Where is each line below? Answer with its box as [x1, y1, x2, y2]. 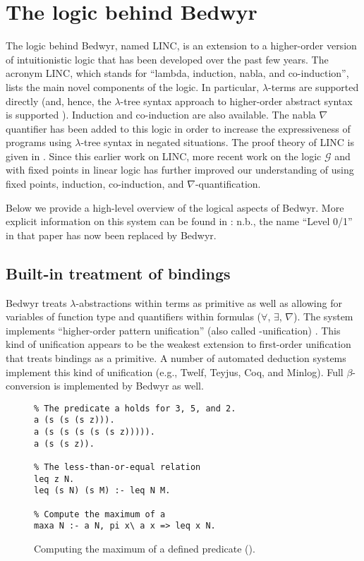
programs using [6, 135, 72, 150]
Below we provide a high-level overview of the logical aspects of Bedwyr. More [6, 200, 344, 215]
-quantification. [195, 176, 261, 191]
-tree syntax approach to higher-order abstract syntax [120, 93, 353, 108]
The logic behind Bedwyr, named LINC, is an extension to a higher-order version [6, 38, 357, 53]
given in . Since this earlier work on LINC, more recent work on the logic [6, 148, 322, 163]
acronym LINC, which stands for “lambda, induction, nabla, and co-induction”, [6, 66, 349, 80]
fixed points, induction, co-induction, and [6, 176, 184, 191]
